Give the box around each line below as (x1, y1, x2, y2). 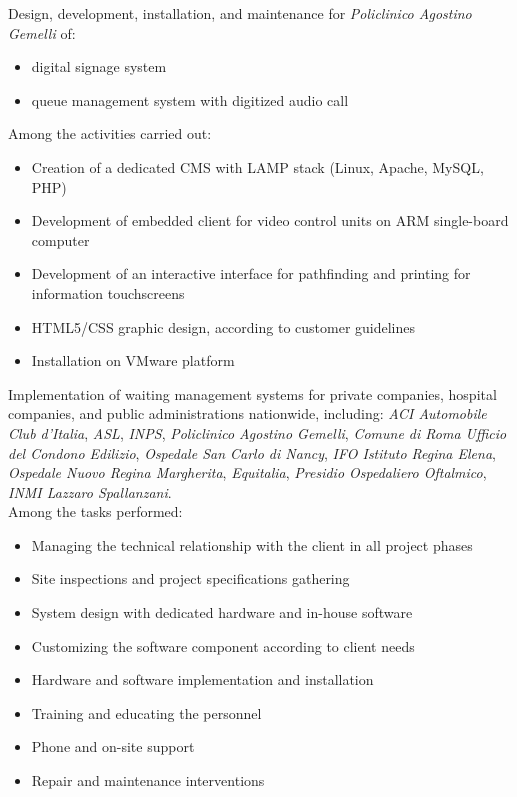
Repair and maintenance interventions (31, 770, 265, 791)
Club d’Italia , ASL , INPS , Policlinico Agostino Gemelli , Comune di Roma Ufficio (8, 422, 507, 443)
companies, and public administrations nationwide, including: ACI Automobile (8, 403, 487, 424)
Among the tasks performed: (8, 501, 183, 522)
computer (31, 229, 90, 250)
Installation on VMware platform (31, 350, 235, 371)
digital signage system (31, 56, 167, 77)
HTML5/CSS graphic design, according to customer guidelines (31, 316, 416, 337)
